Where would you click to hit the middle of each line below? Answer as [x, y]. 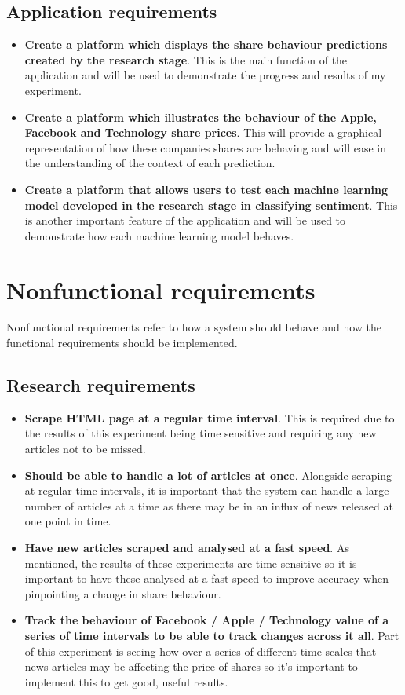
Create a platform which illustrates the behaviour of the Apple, [201, 117]
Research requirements [101, 385]
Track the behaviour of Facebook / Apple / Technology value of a [207, 620]
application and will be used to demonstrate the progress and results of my [205, 75]
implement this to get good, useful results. [126, 681]
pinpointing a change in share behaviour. [123, 593]
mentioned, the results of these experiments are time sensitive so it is [191, 563]
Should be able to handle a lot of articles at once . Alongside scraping [208, 475]
